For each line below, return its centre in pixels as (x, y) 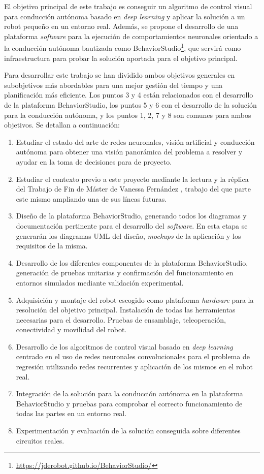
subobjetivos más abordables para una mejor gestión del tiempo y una (113, 85)
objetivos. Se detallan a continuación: (62, 125)
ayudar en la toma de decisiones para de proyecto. (94, 161)
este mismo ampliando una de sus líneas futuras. (91, 198)
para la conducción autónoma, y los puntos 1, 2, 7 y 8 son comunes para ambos (128, 115)
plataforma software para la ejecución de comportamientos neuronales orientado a (131, 36)
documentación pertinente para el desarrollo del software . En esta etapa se (132, 225)
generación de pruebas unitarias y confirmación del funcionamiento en (125, 273)
